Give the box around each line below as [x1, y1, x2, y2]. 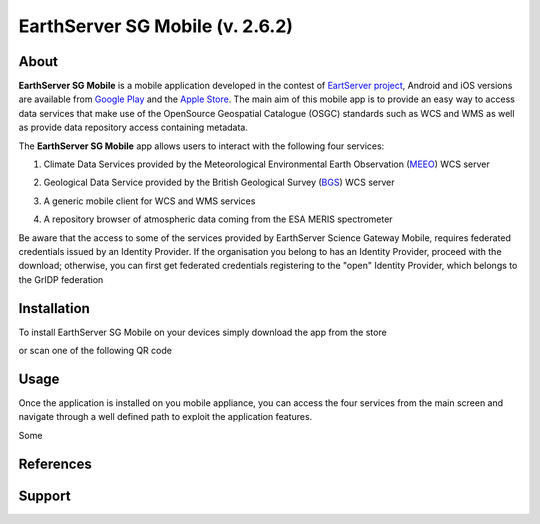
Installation [18, 300, 90, 317]
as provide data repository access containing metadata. [18, 121, 249, 134]
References [18, 455, 92, 472]
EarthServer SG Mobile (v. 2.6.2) [18, 15, 294, 37]
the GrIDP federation [18, 273, 104, 285]
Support [18, 487, 71, 504]
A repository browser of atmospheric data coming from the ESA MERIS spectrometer [43, 213, 394, 225]
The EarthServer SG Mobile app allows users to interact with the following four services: [18, 140, 385, 152]
